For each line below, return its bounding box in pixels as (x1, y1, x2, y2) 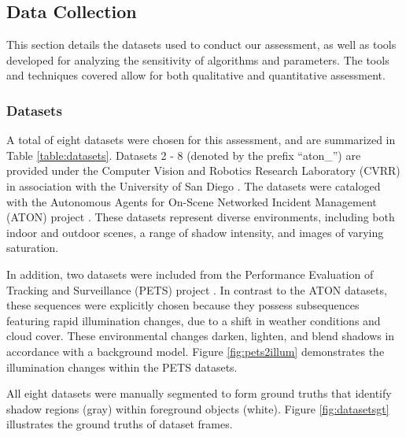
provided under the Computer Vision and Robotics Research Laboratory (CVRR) (6, 162, 400, 179)
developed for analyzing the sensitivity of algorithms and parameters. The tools (6, 51, 389, 68)
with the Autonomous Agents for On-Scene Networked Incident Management (6, 193, 377, 209)
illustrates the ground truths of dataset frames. (6, 416, 233, 432)
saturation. (6, 239, 59, 256)
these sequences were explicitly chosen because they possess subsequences (6, 297, 360, 313)
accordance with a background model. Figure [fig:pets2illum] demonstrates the (6, 343, 385, 359)
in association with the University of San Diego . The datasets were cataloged (6, 177, 381, 194)
